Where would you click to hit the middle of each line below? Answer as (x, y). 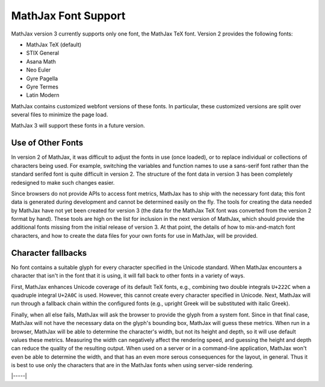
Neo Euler (39, 70)
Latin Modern (43, 95)
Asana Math (41, 61)
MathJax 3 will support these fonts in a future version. (78, 126)
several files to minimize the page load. (60, 115)
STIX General (43, 53)
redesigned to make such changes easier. (63, 182)
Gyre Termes (42, 87)
